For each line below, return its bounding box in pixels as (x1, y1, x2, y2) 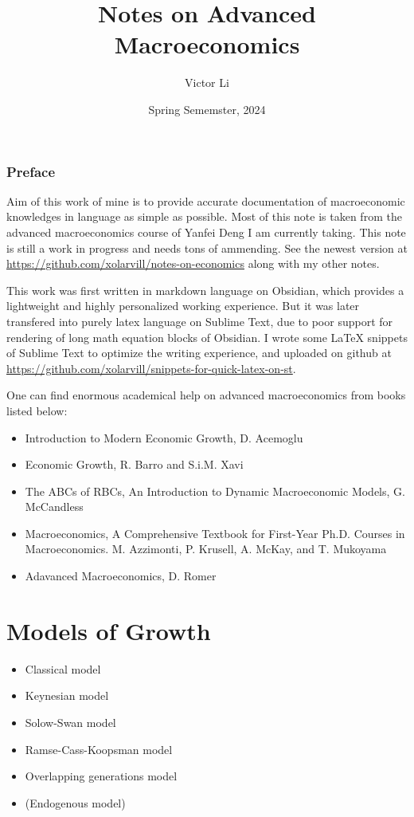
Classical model (25, 660, 101, 677)
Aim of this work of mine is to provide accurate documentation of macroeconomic (6, 192, 405, 209)
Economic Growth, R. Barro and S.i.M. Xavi (25, 456, 244, 473)
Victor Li (185, 74, 229, 91)
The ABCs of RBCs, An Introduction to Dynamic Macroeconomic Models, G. (25, 482, 405, 499)
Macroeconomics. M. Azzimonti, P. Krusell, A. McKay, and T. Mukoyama (25, 540, 387, 557)
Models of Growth (6, 614, 211, 646)
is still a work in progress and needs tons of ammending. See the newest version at (6, 239, 408, 256)
